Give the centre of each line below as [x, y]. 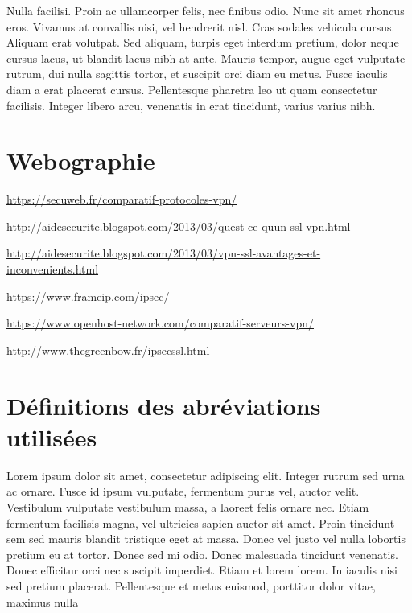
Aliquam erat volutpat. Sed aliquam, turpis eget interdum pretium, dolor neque [203, 42]
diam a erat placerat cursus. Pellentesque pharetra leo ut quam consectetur [192, 89]
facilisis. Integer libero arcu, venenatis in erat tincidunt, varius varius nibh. [191, 105]
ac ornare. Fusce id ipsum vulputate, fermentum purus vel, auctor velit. [183, 491]
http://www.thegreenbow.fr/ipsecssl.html [108, 350]
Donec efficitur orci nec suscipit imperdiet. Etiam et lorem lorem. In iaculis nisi [202, 570]
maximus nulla [43, 601]
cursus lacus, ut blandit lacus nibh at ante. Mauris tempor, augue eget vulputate [206, 58]
